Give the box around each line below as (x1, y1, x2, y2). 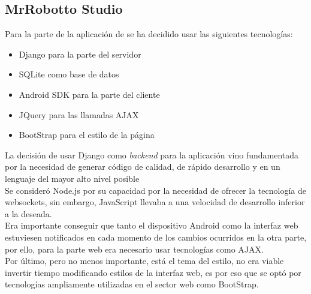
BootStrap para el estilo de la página (19, 128, 155, 141)
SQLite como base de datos (19, 68, 119, 80)
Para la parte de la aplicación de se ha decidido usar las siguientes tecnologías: (5, 28, 293, 40)
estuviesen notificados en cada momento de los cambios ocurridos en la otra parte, (5, 230, 307, 243)
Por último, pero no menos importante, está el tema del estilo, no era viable (5, 254, 284, 267)
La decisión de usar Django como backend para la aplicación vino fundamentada (5, 148, 299, 161)
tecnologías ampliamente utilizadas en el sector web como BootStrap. (5, 278, 259, 290)
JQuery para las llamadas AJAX (19, 108, 139, 121)
